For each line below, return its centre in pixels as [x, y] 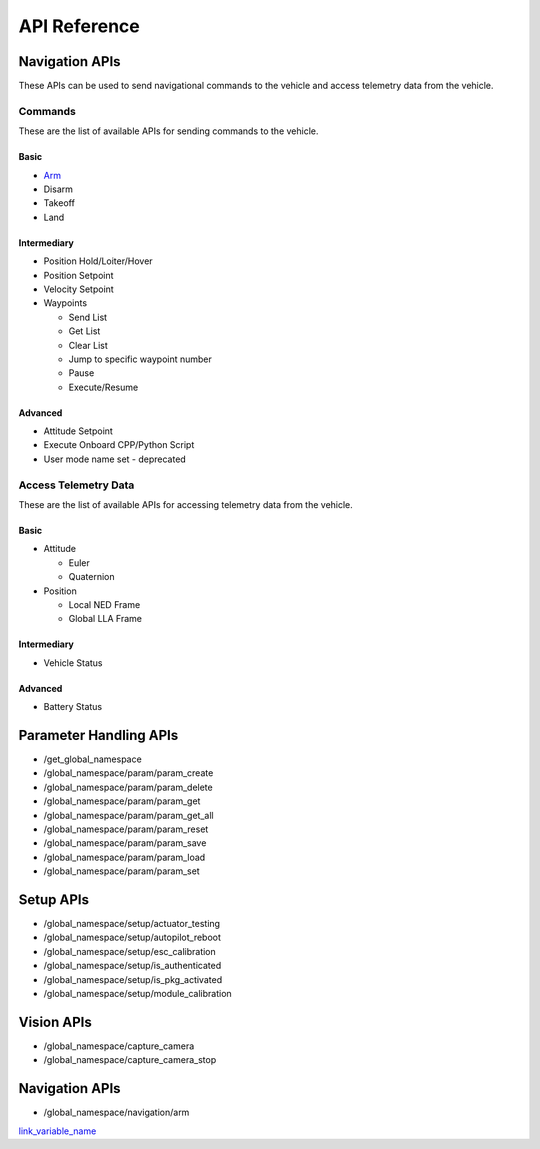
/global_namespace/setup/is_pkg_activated [133, 979]
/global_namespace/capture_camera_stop [130, 1060]
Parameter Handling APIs [98, 735]
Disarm [58, 189]
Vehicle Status [73, 662]
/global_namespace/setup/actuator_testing [131, 924]
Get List [84, 331]
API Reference [79, 26]
